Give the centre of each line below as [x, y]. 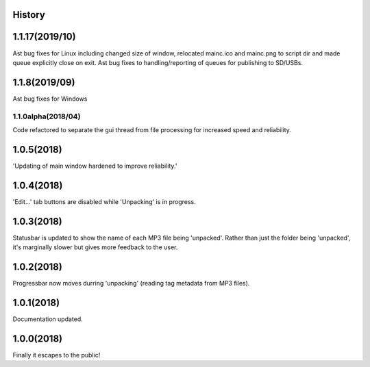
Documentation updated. [48, 319]
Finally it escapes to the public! [57, 355]
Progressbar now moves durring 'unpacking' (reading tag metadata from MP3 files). [131, 283]
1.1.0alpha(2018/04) [47, 116]
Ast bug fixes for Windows [50, 99]
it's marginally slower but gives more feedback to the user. [95, 247]
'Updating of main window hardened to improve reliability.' [95, 166]
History [29, 15]
